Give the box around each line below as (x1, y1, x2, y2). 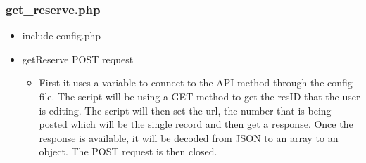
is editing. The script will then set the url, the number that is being (39, 103, 332, 117)
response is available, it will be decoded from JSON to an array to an (39, 130, 339, 145)
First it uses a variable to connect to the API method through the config (39, 75, 353, 90)
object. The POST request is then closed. (39, 144, 217, 159)
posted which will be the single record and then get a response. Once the (39, 117, 353, 131)
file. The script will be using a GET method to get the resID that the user (39, 89, 360, 103)
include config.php (22, 28, 101, 43)
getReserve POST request (22, 51, 134, 66)
